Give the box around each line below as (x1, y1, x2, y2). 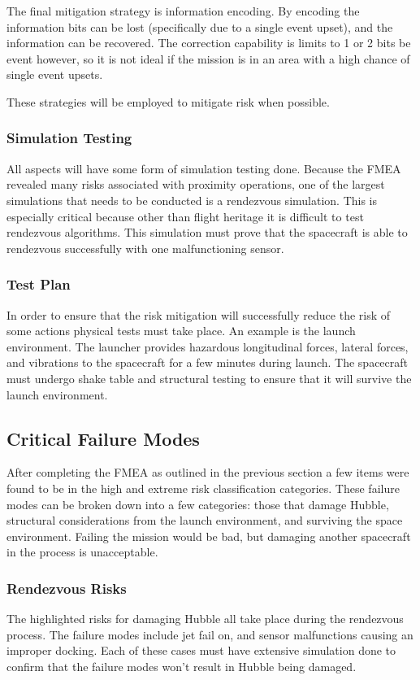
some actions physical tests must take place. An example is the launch (6, 322, 356, 339)
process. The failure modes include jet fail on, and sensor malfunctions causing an (6, 626, 414, 643)
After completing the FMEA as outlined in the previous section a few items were (6, 464, 409, 481)
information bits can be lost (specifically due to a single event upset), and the (6, 18, 393, 35)
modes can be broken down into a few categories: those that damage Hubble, (6, 495, 389, 512)
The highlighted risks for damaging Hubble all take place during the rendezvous (6, 610, 404, 627)
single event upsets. (6, 66, 103, 83)
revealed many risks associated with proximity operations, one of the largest (6, 176, 385, 193)
